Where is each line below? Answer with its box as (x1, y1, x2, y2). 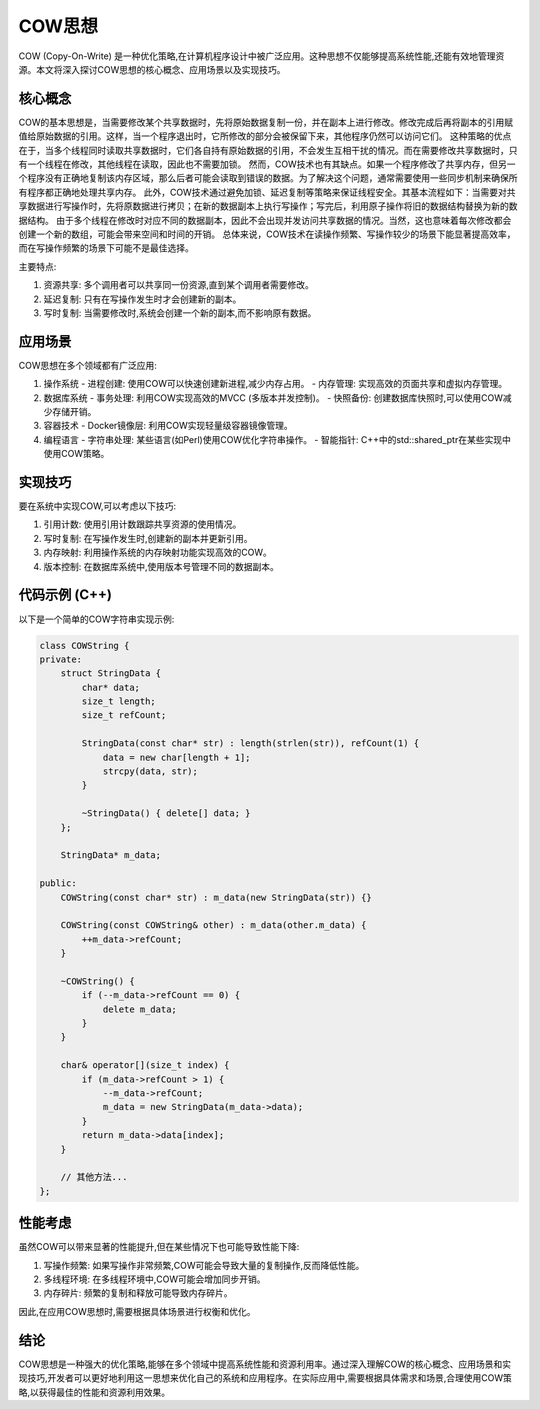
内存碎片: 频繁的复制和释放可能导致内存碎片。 (43, 1287, 233, 1299)
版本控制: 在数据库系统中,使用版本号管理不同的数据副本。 (43, 560, 280, 572)
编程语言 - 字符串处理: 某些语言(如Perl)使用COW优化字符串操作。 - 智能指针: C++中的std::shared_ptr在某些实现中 (43, 433, 512, 445)
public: (39, 878, 77, 889)
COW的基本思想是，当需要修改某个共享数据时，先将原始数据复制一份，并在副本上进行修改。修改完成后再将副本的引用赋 (18, 116, 514, 128)
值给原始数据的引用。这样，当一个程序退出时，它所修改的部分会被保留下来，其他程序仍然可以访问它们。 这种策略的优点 (18, 130, 512, 142)
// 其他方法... (60, 1171, 128, 1183)
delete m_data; (102, 1003, 177, 1015)
